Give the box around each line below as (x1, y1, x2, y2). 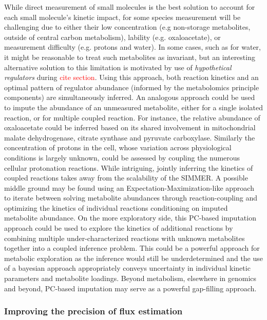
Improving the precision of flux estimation (4, 305, 183, 317)
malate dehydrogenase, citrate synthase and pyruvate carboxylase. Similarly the (4, 132, 255, 143)
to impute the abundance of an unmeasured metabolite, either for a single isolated (4, 102, 263, 112)
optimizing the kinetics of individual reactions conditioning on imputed (4, 202, 228, 213)
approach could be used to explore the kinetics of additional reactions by (4, 223, 233, 233)
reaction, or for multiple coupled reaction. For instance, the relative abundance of (4, 112, 260, 123)
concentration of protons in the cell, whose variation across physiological (4, 142, 232, 153)
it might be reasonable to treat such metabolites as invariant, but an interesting (4, 51, 255, 62)
